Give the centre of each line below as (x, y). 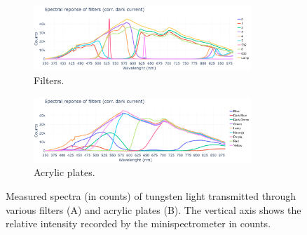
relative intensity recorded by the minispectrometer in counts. (138, 223)
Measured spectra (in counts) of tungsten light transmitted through (151, 196)
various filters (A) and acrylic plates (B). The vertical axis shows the (153, 209)
